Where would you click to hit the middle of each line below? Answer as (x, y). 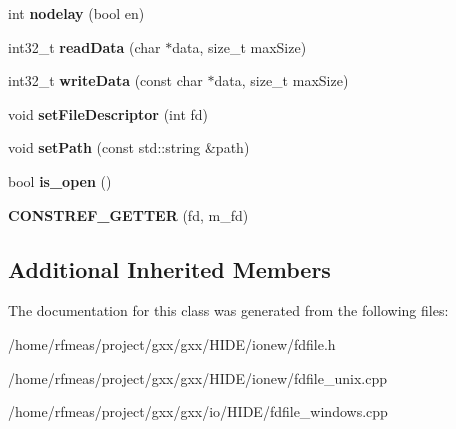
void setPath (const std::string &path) (129, 147)
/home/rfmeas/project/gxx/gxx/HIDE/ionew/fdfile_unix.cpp (197, 377)
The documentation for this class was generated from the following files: (228, 310)
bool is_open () (60, 180)
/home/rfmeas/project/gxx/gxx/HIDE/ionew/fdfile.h (172, 343)
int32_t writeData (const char (105, 80)
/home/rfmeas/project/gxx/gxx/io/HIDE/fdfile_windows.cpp (198, 411)
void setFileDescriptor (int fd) (108, 113)
